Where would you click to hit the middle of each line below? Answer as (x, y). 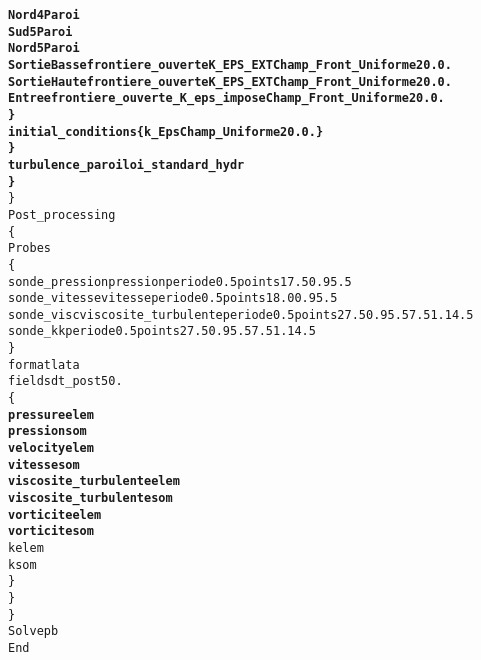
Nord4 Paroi (44, 15)
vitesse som (44, 464)
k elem (26, 548)
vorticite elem (55, 514)
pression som (47, 431)
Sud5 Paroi (40, 31)
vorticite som (51, 531)
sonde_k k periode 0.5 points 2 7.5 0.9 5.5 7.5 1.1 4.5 (162, 331)
